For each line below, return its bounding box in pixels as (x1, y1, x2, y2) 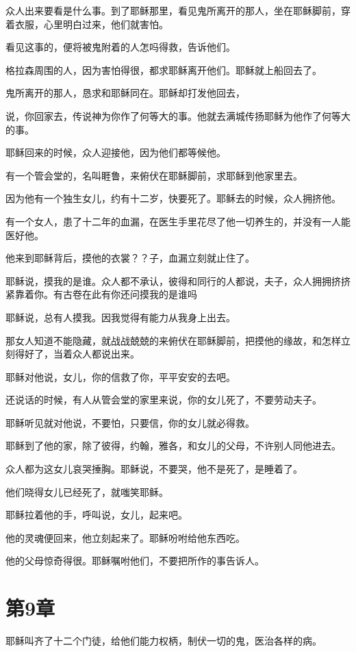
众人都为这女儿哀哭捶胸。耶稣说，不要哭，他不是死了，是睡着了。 (5, 462, 303, 476)
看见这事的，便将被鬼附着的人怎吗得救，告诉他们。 (5, 40, 236, 54)
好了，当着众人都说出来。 (24, 347, 140, 361)
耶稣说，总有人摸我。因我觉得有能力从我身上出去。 (5, 310, 236, 324)
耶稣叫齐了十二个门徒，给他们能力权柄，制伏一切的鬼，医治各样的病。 (5, 634, 322, 648)
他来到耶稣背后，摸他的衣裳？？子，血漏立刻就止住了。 (5, 251, 255, 265)
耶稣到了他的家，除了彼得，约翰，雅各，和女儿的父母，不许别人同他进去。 (5, 438, 341, 453)
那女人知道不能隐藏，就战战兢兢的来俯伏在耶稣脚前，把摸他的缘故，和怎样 (5, 333, 341, 347)
